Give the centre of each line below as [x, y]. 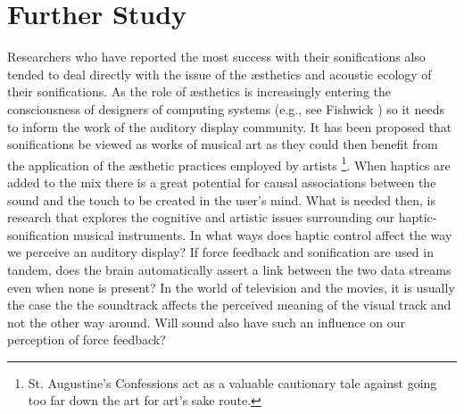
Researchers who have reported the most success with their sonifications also [216, 57]
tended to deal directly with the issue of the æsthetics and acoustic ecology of [220, 74]
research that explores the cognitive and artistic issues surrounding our [201, 217]
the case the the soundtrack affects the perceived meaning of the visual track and [229, 305]
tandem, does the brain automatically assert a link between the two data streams [229, 269]
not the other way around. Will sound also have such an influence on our [207, 322]
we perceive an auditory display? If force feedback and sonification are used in [220, 252]
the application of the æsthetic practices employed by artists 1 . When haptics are [229, 163]
